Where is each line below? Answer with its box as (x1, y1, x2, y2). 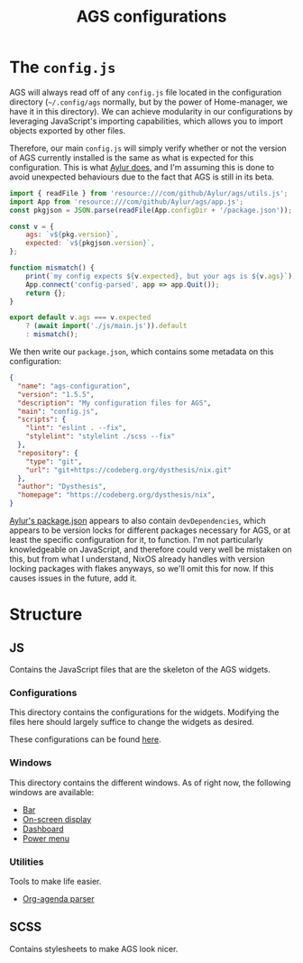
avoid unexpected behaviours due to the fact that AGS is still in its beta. (9, 171, 275, 182)
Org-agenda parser (22, 893, 95, 903)
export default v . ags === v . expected (9, 313, 151, 322)
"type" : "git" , (25, 457, 83, 466)
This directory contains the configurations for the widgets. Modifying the (9, 707, 280, 718)
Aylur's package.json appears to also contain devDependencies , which (9, 516, 266, 527)
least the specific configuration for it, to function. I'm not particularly (9, 535, 263, 546)
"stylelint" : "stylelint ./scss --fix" (25, 432, 176, 441)
